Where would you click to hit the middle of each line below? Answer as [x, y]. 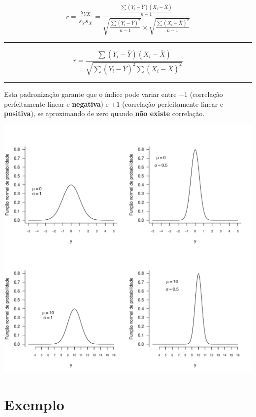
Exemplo [34, 404]
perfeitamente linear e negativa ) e [56, 104]
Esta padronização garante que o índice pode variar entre [90, 94]
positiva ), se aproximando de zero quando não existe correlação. [104, 113]
